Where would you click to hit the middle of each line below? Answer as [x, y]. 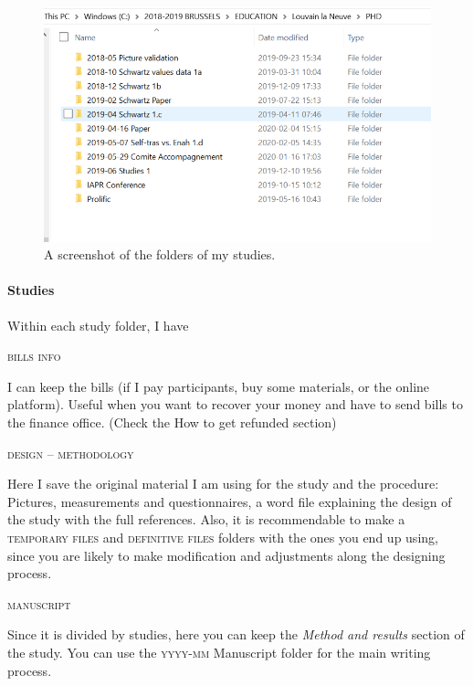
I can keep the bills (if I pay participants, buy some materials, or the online [219, 386]
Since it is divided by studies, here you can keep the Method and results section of [236, 634]
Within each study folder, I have [98, 325]
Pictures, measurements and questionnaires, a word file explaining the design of [230, 501]
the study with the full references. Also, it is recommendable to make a [206, 519]
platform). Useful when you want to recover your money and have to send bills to [235, 404]
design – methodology [71, 453]
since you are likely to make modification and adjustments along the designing [226, 555]
